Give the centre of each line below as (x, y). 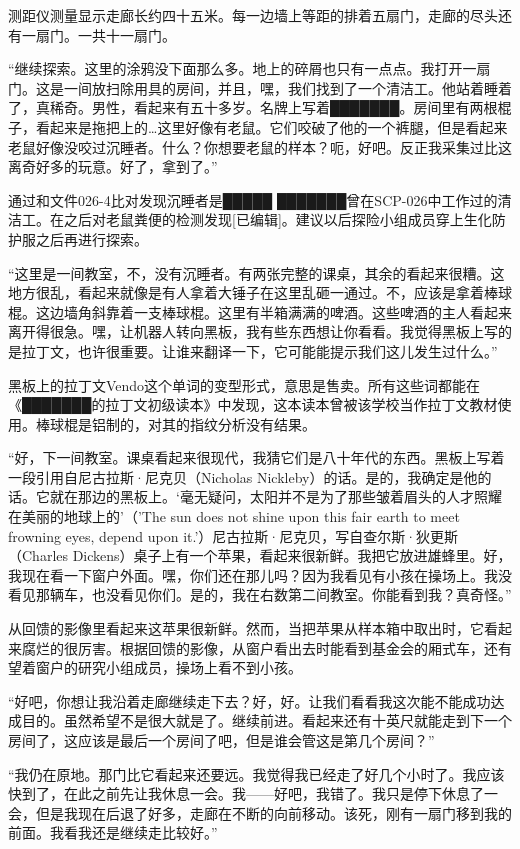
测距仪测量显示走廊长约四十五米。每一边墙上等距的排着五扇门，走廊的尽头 (253, 15)
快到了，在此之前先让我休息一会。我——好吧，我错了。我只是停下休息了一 (253, 793)
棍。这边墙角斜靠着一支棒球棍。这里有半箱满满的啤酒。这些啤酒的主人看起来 (260, 311)
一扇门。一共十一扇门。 (98, 34)
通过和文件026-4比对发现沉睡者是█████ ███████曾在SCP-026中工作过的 (253, 199)
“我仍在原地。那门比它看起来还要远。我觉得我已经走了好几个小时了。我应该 (256, 773)
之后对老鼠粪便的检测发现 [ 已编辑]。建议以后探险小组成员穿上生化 (277, 219)
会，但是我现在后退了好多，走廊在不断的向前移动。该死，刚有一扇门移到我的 (260, 812)
